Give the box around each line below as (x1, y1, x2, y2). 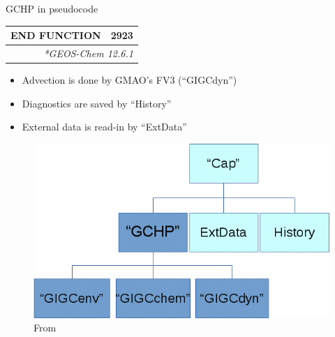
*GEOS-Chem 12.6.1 (43, 45, 133, 60)
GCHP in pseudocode (6, 1, 98, 15)
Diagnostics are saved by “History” (22, 96, 172, 110)
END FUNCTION (10, 28, 101, 43)
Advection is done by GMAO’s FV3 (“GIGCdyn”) (22, 73, 237, 87)
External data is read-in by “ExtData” (22, 119, 187, 134)
